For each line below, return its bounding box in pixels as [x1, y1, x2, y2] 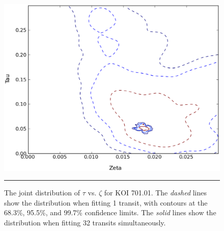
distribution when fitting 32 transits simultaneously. [4, 217, 166, 227]
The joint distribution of [4, 187, 80, 198]
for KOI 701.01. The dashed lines [104, 187, 207, 198]
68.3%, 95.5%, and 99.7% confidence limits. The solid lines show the [4, 207, 216, 218]
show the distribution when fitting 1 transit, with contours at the [4, 197, 208, 208]
